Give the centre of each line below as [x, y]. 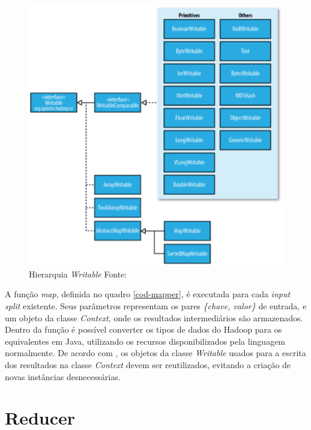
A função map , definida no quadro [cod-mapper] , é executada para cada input [148, 294]
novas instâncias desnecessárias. [63, 376]
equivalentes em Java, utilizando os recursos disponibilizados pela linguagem [145, 341]
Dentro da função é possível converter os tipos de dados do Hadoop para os [143, 329]
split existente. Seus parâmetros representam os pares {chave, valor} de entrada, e [156, 305]
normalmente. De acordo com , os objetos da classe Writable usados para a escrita [155, 353]
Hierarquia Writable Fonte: [78, 274]
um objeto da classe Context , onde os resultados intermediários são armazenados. [154, 317]
